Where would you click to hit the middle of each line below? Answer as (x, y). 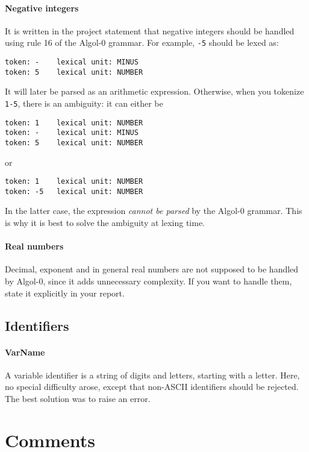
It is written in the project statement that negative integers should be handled (150, 30)
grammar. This (275, 211)
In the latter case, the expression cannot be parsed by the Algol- (123, 211)
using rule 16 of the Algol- (53, 42)
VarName (25, 352)
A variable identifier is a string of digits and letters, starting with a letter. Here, (152, 375)
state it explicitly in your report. (65, 293)
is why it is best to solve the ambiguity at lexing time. (105, 223)
